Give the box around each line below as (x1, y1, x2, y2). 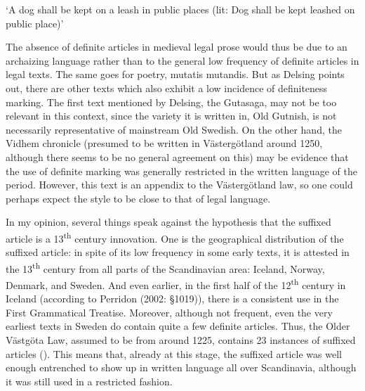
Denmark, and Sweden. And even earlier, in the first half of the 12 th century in (6, 276, 346, 292)
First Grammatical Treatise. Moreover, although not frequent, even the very (6, 305, 333, 319)
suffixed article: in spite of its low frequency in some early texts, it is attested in (6, 245, 350, 259)
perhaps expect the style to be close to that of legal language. (6, 191, 271, 205)
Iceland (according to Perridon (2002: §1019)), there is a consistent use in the (6, 291, 339, 306)
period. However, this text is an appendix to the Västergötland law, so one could (6, 177, 353, 192)
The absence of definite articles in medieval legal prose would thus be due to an (6, 39, 347, 54)
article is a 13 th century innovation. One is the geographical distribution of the (6, 229, 344, 245)
